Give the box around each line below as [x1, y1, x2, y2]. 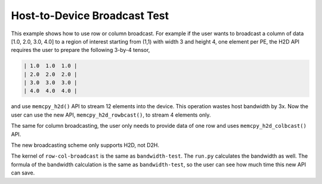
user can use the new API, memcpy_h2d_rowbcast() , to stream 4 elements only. [11, 111, 211, 118]
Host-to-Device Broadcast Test [11, 9, 169, 22]
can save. [11, 169, 35, 176]
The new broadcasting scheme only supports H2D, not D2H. [11, 142, 159, 149]
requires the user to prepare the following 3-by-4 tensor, [11, 47, 150, 54]
